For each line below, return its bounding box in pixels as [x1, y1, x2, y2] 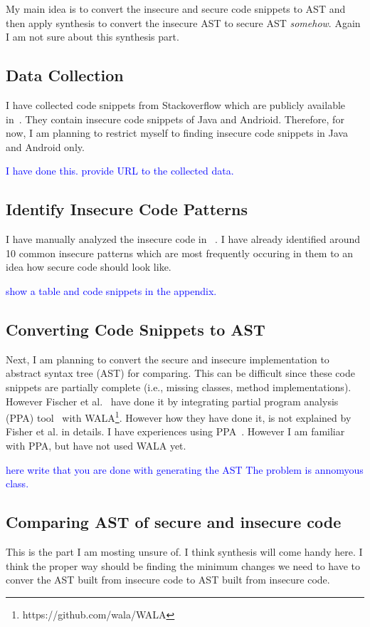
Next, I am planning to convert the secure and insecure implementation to [6, 351, 329, 366]
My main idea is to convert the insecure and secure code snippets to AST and [6, 1, 346, 16]
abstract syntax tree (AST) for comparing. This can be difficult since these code [6, 366, 355, 380]
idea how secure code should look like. [6, 259, 171, 274]
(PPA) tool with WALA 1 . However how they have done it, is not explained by [6, 408, 351, 425]
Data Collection [6, 64, 124, 86]
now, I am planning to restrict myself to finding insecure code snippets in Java [6, 125, 348, 140]
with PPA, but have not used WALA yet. [6, 437, 186, 452]
